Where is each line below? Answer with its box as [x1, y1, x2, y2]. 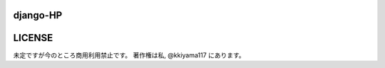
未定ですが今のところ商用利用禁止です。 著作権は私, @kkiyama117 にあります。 [13, 50, 245, 59]
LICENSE [13, 32, 53, 44]
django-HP [13, 9, 63, 21]
